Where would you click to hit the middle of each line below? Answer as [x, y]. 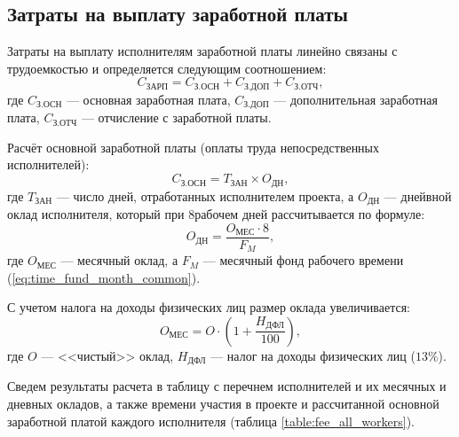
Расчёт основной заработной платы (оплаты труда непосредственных [194, 147]
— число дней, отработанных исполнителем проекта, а [205, 195]
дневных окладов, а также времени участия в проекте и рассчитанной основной [223, 403]
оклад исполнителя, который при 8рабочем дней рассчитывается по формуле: [216, 213]
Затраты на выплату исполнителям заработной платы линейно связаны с [202, 51]
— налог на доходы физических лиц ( [313, 355]
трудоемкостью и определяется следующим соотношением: [167, 68]
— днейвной [418, 195]
